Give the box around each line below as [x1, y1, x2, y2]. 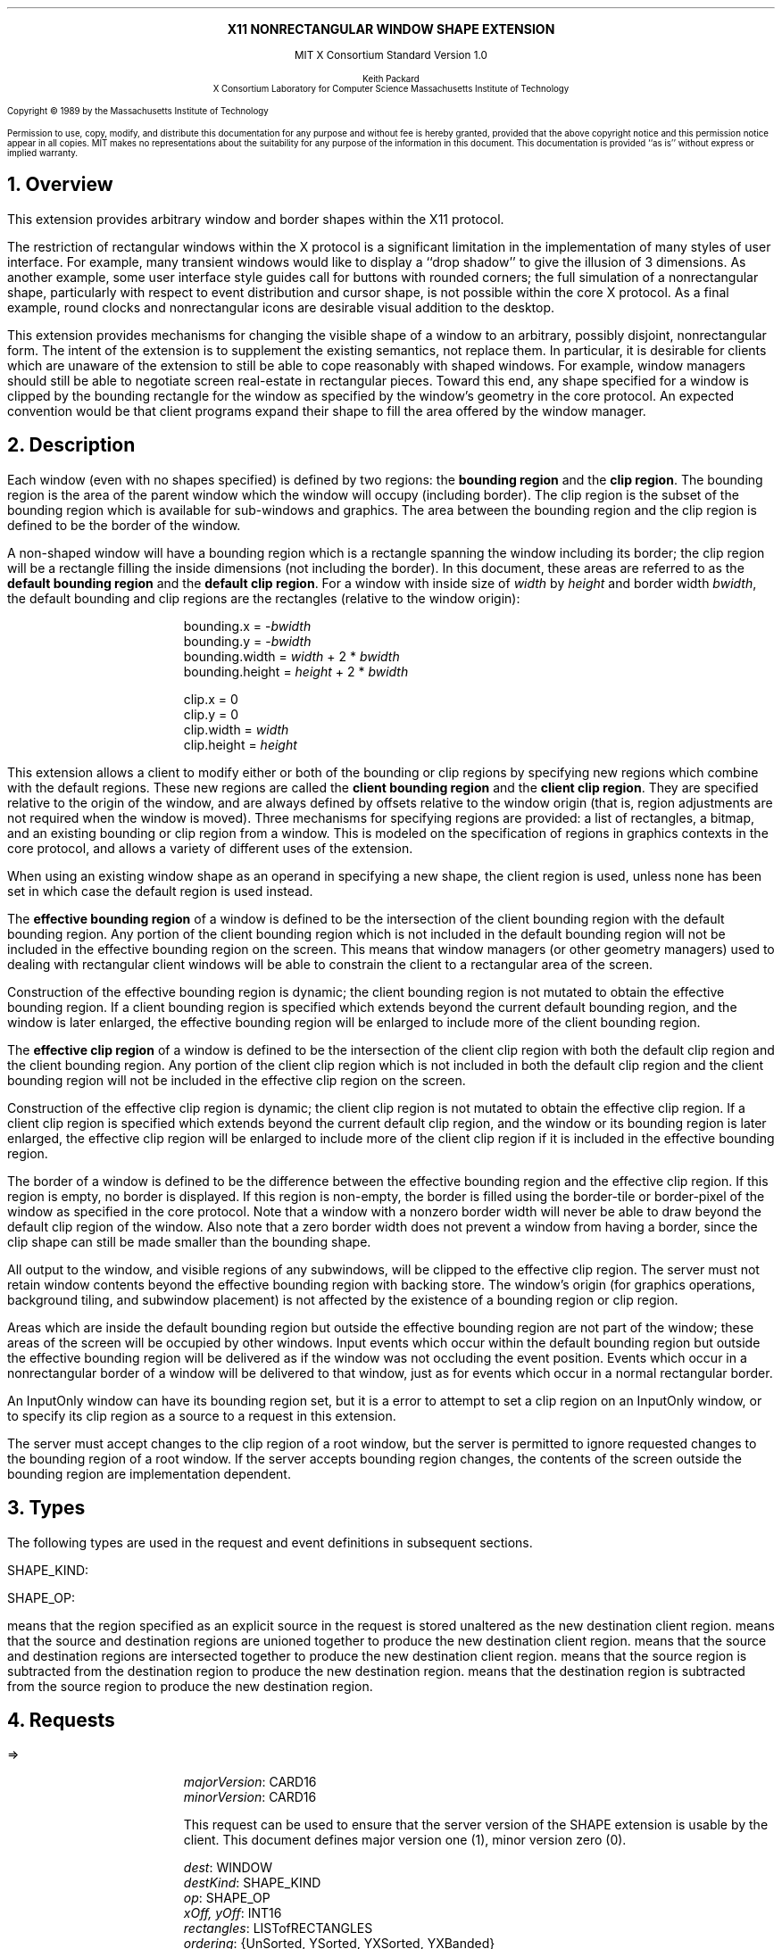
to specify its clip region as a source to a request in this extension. [7, 1407, 396, 1423]
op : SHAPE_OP [183, 1890, 270, 1906]
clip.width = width [183, 721, 289, 737]
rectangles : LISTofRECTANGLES [183, 1920, 373, 1937]
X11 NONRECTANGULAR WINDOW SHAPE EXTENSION [227, 21, 555, 37]
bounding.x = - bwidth [183, 618, 312, 634]
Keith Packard [362, 74, 420, 84]
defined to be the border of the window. [7, 517, 241, 533]
